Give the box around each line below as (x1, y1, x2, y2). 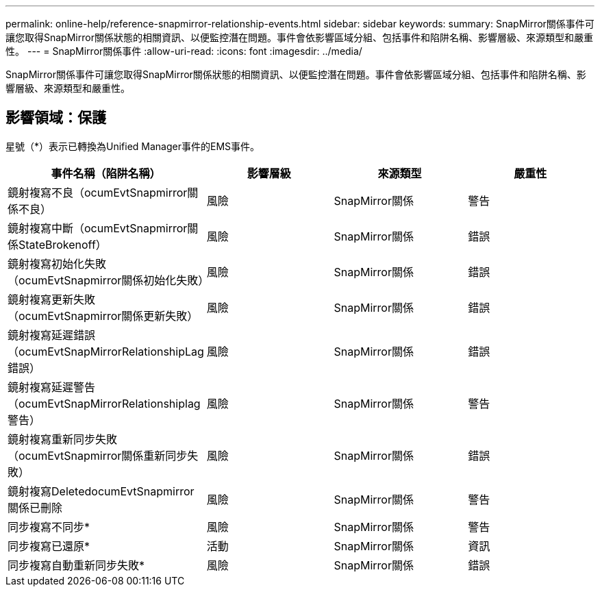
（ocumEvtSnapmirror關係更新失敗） (8, 308, 199, 323)
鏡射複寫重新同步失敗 (8, 432, 118, 446)
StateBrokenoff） (18, 237, 107, 251)
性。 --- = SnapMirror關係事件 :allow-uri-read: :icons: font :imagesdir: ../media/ (5, 45, 362, 57)
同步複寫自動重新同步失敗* (8, 558, 145, 572)
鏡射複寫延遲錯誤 (8, 328, 96, 342)
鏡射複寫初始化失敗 (8, 256, 107, 271)
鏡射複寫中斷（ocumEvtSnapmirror (8, 221, 188, 235)
